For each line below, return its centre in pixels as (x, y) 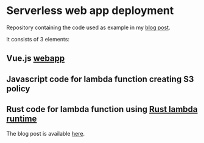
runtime (22, 119)
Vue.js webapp (36, 58)
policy (18, 89)
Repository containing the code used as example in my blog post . (88, 27)
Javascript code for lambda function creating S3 (100, 79)
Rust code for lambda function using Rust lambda (102, 109)
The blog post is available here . (46, 133)
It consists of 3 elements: (38, 39)
